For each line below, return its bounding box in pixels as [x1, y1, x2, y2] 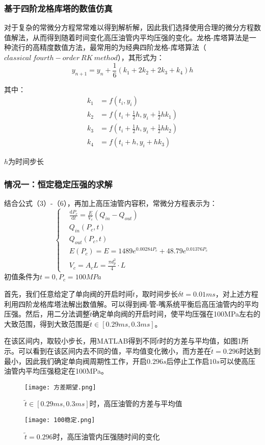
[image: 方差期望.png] [24, 383, 96, 391]
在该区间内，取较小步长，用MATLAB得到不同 [4, 335, 157, 346]
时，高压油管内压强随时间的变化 [52, 431, 160, 441]
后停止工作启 [166, 355, 209, 366]
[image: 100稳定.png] [24, 416, 95, 424]
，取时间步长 [135, 289, 178, 299]
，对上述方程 [215, 289, 258, 299]
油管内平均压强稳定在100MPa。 [4, 365, 108, 376]
